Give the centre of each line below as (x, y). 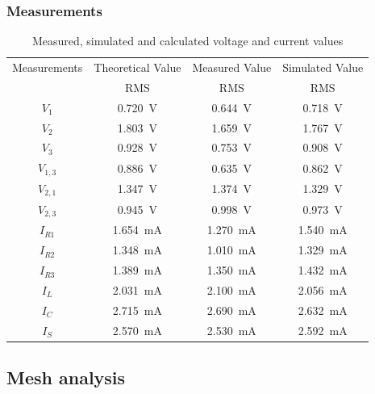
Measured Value (232, 67)
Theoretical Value (137, 67)
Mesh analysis (66, 377)
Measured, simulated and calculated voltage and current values (187, 41)
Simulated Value (323, 67)
